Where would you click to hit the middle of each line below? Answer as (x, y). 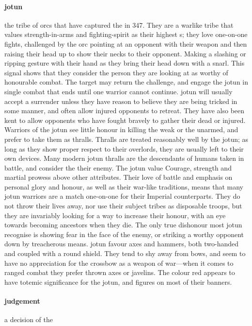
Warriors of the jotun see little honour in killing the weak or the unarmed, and (121, 129)
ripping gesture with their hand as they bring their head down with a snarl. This (125, 63)
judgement (22, 301)
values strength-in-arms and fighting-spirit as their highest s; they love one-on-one (126, 34)
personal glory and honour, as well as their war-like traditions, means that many (124, 186)
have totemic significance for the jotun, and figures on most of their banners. (118, 282)
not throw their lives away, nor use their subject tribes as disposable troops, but (123, 206)
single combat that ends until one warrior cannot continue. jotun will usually (118, 91)
